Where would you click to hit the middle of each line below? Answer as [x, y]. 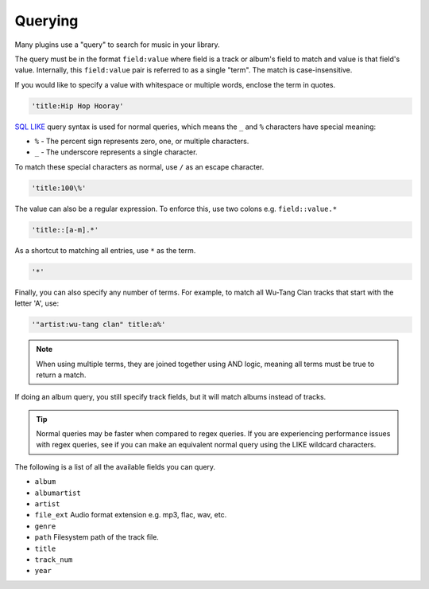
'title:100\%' [59, 188]
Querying [46, 21]
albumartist [58, 493]
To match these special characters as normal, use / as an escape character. [139, 166]
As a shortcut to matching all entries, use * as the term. [105, 250]
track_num [54, 560]
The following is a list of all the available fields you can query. [115, 466]
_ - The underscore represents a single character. [116, 152]
